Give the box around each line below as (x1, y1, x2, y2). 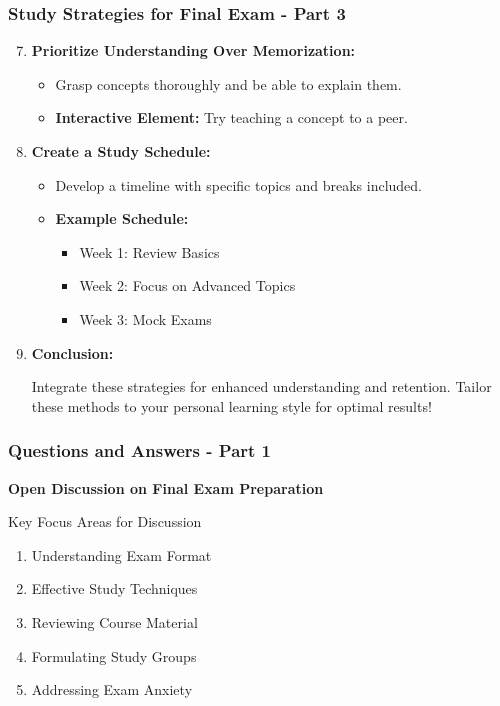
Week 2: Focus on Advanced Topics (79, 275, 296, 296)
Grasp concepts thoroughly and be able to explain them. (55, 73, 402, 94)
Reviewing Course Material (31, 611, 198, 632)
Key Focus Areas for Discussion (8, 511, 202, 532)
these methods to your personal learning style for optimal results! (31, 395, 432, 416)
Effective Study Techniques (31, 578, 198, 599)
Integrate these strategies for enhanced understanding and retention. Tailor (31, 376, 492, 397)
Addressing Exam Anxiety (31, 679, 193, 700)
